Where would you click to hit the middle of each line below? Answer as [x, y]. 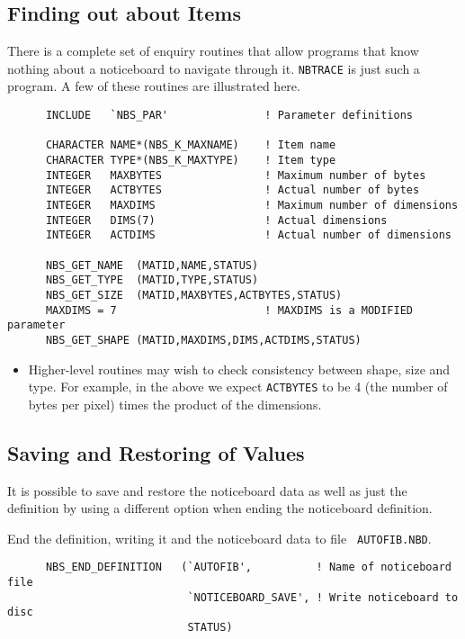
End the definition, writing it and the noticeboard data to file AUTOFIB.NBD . [219, 538]
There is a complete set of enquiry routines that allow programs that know [213, 51]
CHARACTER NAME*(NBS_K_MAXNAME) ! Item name [191, 145]
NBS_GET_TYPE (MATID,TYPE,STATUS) [152, 280]
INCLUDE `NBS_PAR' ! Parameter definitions [229, 116]
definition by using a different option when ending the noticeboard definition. [220, 508]
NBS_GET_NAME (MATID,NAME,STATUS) [152, 265]
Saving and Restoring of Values [156, 452]
